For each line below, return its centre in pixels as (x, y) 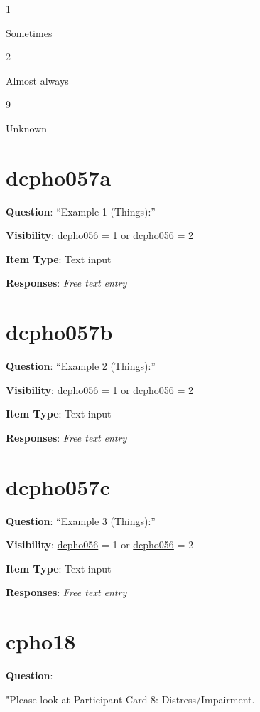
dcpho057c (58, 486)
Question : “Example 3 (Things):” (81, 520)
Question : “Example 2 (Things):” (81, 366)
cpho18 (41, 641)
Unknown (26, 128)
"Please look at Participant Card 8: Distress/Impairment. (130, 699)
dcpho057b (59, 332)
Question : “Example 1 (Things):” (81, 211)
